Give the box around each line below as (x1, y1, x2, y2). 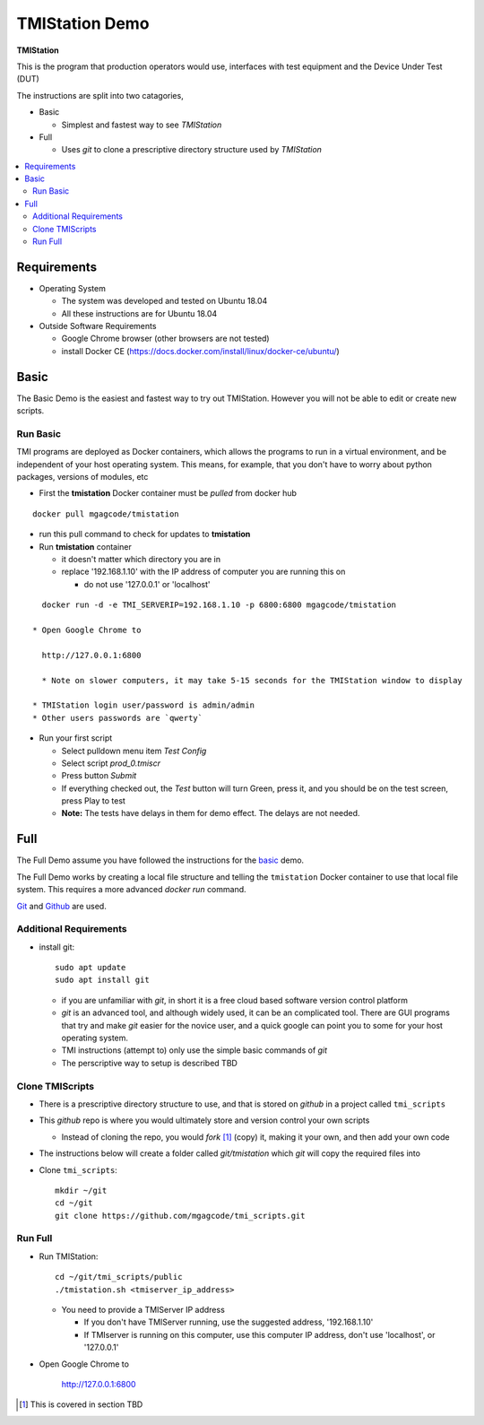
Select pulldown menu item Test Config (61, 745, 207, 756)
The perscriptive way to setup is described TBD (61, 1057, 238, 1068)
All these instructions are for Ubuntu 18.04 (61, 308, 218, 318)
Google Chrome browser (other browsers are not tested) (61, 333, 270, 344)
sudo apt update (55, 962, 126, 973)
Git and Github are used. (16, 900, 107, 911)
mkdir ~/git (55, 1185, 108, 1195)
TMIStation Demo (16, 13, 150, 33)
